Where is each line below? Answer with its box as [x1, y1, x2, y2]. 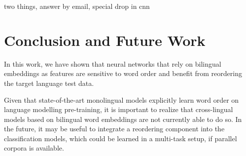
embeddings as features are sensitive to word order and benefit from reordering [4, 68, 242, 78]
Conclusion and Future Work [4, 30, 206, 50]
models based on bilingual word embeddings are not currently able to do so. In [4, 114, 242, 124]
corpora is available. [4, 143, 64, 153]
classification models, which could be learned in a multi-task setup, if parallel [4, 133, 237, 143]
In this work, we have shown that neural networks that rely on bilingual [4, 58, 221, 69]
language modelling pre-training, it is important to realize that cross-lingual [4, 104, 233, 115]
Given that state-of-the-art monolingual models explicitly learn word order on [4, 94, 239, 105]
